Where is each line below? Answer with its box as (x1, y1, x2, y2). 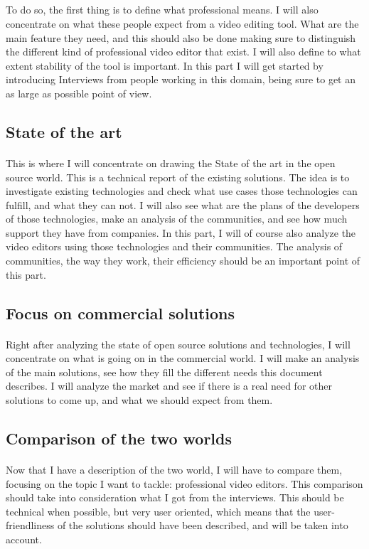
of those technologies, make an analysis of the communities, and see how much (6, 211, 348, 226)
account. (6, 531, 42, 546)
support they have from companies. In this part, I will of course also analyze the (6, 225, 356, 240)
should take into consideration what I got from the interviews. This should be (6, 490, 344, 505)
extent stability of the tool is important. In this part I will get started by (6, 58, 323, 73)
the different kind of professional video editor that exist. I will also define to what (6, 44, 361, 59)
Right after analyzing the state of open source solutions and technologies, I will (6, 336, 351, 351)
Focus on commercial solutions (6, 302, 235, 324)
